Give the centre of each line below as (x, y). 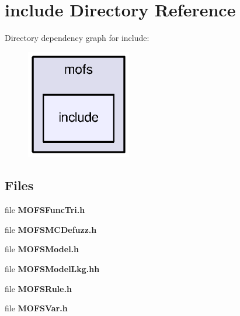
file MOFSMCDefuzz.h (51, 229)
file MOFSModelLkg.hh (52, 269)
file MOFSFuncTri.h (45, 210)
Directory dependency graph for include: (77, 38)
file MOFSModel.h (42, 249)
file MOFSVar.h (36, 308)
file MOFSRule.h (38, 288)
